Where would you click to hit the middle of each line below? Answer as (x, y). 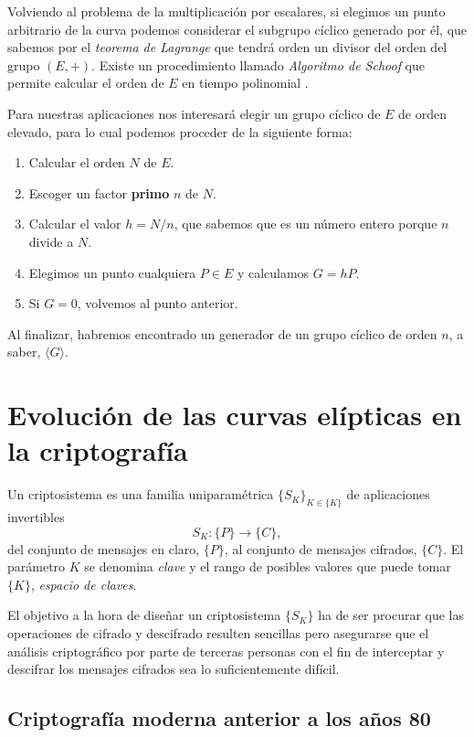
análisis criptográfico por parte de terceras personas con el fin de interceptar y (226, 651)
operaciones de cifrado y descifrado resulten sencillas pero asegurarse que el (218, 632)
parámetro (37, 566)
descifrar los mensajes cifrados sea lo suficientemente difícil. (174, 669)
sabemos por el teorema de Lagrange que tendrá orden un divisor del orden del (227, 47)
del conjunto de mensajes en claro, (104, 548)
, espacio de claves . (84, 584)
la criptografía (98, 450)
